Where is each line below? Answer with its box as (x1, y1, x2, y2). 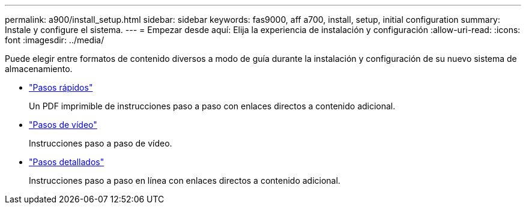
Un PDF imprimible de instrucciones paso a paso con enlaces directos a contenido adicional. (29, 101, 396, 111)
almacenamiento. (5, 64, 73, 74)
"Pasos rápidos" (29, 82, 93, 92)
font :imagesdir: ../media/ (5, 35, 104, 45)
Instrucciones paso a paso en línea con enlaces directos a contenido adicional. (29, 175, 340, 186)
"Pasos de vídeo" (29, 120, 97, 130)
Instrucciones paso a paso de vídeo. (29, 138, 172, 148)
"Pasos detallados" (29, 157, 104, 167)
